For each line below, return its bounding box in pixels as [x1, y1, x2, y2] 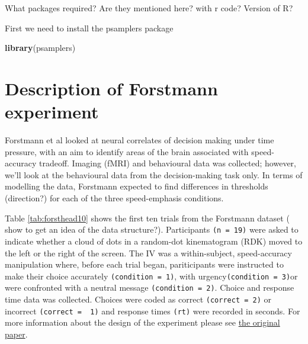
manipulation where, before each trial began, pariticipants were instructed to [5, 258, 284, 271]
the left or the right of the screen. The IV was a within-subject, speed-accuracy [5, 246, 292, 259]
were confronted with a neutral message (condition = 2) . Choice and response [5, 281, 294, 294]
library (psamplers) [5, 41, 76, 54]
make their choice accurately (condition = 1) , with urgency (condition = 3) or [5, 269, 298, 282]
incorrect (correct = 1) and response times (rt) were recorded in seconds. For [5, 304, 300, 317]
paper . [5, 327, 28, 340]
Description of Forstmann [5, 76, 218, 100]
